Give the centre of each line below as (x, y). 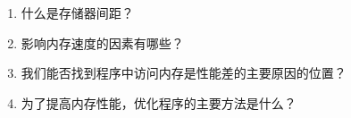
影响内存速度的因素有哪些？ (102, 42)
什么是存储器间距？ (77, 13)
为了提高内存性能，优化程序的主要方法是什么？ (159, 102)
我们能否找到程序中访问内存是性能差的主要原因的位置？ (184, 73)
